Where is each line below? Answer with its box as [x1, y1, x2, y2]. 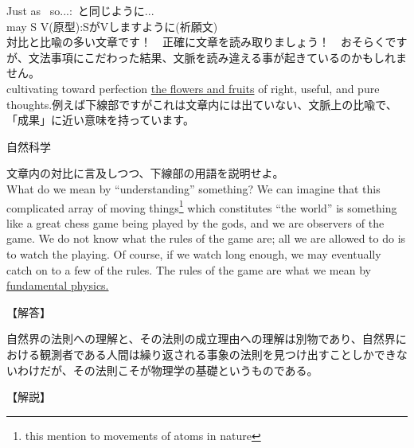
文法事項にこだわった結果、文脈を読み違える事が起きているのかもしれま [28, 49, 408, 65]
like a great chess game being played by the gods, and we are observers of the [6, 214, 385, 231]
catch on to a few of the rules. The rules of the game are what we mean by [6, 261, 371, 278]
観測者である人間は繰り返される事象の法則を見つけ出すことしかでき [39, 345, 396, 362]
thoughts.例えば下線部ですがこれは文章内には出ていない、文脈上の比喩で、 [6, 95, 397, 112]
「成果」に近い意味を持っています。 [6, 111, 194, 128]
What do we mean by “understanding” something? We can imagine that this [6, 180, 381, 197]
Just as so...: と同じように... [6, 2, 154, 18]
